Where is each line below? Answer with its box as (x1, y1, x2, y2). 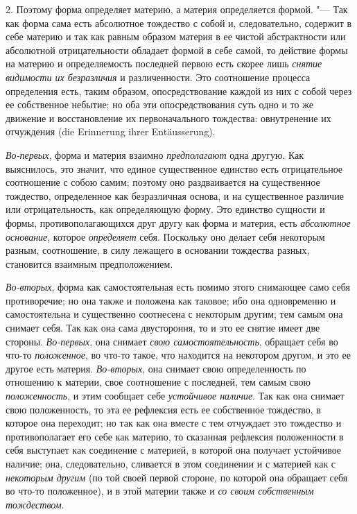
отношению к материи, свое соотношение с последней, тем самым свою (6, 375, 311, 389)
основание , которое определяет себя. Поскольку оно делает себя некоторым (6, 229, 325, 243)
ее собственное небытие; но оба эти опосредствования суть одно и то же (6, 97, 313, 112)
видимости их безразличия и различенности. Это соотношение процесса (6, 69, 311, 84)
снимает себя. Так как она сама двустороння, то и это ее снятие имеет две (6, 320, 320, 335)
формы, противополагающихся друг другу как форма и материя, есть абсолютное (6, 215, 351, 230)
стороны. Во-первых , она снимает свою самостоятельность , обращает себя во (6, 334, 338, 348)
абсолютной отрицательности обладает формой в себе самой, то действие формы (6, 42, 348, 57)
